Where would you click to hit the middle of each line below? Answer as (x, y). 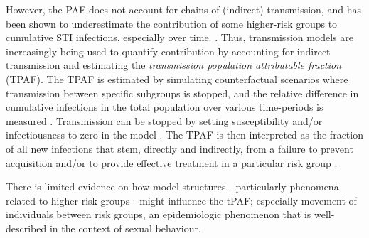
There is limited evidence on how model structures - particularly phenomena (172, 186)
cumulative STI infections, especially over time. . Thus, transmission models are (180, 37)
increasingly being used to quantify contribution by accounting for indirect (168, 51)
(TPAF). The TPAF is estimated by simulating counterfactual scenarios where (177, 79)
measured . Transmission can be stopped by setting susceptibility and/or (164, 120)
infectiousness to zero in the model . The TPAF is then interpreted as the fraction (184, 135)
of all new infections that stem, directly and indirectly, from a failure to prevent (180, 148)
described (26, 228)
